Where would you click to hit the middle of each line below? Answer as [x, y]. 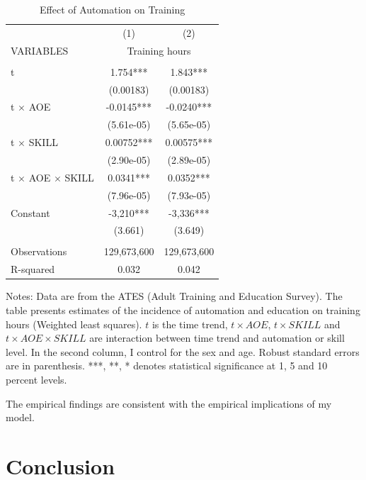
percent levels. [36, 379]
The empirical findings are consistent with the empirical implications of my [169, 403]
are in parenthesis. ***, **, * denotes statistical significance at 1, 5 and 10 [167, 365]
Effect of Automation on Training [113, 9]
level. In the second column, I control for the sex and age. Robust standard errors [183, 351]
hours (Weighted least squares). [74, 324]
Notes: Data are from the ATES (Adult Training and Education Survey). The [174, 296]
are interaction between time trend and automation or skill [217, 338]
